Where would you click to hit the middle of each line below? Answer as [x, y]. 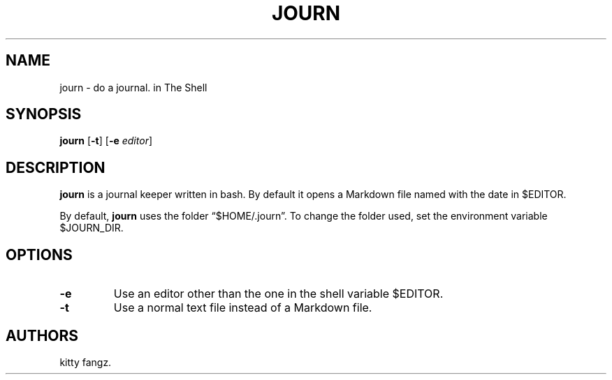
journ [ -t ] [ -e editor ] [106, 141]
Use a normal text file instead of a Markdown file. [243, 308]
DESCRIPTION [56, 167]
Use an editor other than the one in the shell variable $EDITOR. [278, 294]
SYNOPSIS [44, 114]
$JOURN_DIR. [92, 228]
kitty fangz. [86, 362]
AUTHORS [42, 335]
